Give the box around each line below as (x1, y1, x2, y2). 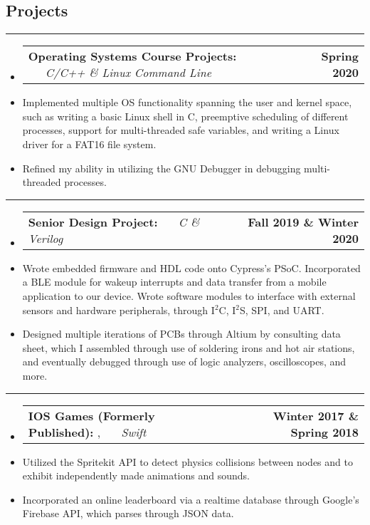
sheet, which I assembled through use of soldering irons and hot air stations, (22, 340, 355, 355)
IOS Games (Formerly (28, 407, 155, 424)
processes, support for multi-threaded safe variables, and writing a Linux (22, 123, 339, 137)
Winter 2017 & (273, 407, 359, 424)
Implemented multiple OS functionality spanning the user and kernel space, (22, 95, 352, 110)
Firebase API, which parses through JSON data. (22, 506, 234, 521)
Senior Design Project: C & (28, 213, 200, 230)
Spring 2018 (290, 423, 359, 440)
